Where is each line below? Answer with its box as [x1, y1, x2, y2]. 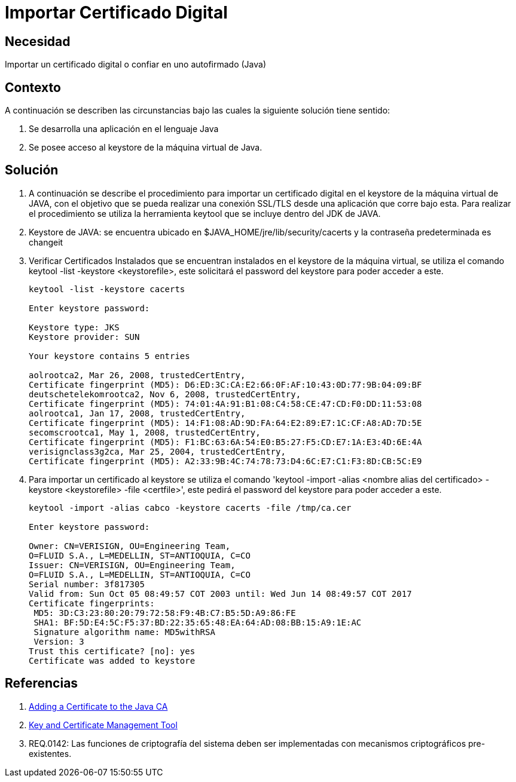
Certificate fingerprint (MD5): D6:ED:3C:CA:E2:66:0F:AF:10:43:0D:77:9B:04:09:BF [29, 379, 422, 390]
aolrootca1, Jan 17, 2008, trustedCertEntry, [29, 408, 246, 418]
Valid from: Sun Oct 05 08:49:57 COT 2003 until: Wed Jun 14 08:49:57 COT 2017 [29, 588, 412, 599]
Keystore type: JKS [29, 322, 120, 332]
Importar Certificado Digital [5, 2, 228, 23]
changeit [29, 237, 63, 247]
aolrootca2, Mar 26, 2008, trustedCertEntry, [29, 370, 246, 380]
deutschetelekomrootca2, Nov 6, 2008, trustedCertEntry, [29, 389, 301, 399]
